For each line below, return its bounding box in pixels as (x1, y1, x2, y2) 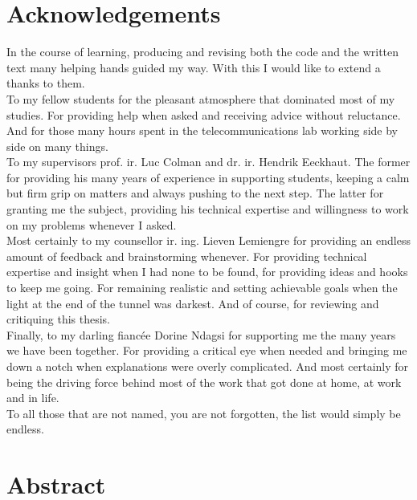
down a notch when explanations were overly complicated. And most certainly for (6, 358, 409, 374)
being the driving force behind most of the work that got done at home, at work (6, 373, 402, 390)
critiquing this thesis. (6, 311, 111, 327)
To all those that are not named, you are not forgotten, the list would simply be (6, 404, 401, 421)
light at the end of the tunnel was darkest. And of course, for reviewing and (6, 295, 379, 311)
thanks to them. (6, 75, 85, 91)
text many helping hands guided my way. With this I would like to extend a (6, 59, 381, 75)
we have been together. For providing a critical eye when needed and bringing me (6, 342, 407, 359)
